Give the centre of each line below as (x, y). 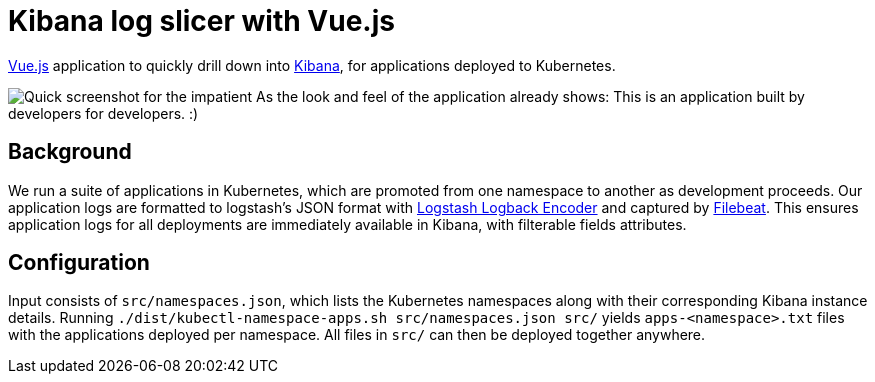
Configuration (79, 263)
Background (70, 152)
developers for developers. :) (103, 113)
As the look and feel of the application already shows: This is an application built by (530, 96)
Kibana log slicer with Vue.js (201, 21)
